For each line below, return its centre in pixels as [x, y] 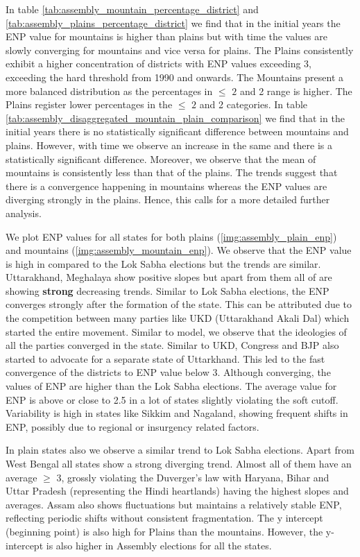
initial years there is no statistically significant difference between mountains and [177, 131]
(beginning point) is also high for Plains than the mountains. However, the [164, 531]
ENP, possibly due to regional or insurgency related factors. [132, 426]
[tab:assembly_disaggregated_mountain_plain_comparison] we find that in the [175, 118]
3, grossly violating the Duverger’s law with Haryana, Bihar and [193, 477]
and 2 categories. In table [254, 104]
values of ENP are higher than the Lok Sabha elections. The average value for [171, 386]
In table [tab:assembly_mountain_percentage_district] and [132, 9]
